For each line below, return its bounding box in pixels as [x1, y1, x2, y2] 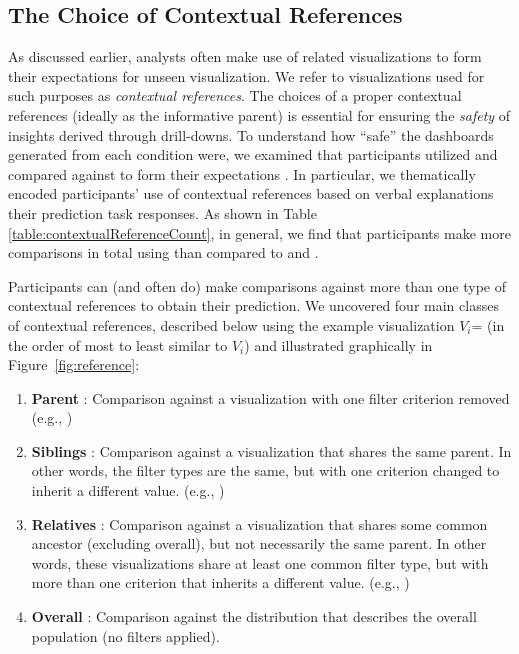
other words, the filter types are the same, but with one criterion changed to [31, 460, 500, 481]
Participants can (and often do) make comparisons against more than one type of [8, 275, 507, 296]
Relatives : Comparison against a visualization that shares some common [31, 513, 488, 534]
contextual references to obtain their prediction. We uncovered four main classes [8, 295, 499, 316]
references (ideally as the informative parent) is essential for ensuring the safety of [8, 104, 511, 125]
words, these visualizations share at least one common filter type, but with [31, 552, 489, 573]
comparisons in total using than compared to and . [8, 242, 319, 263]
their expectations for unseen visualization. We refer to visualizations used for [8, 65, 485, 86]
